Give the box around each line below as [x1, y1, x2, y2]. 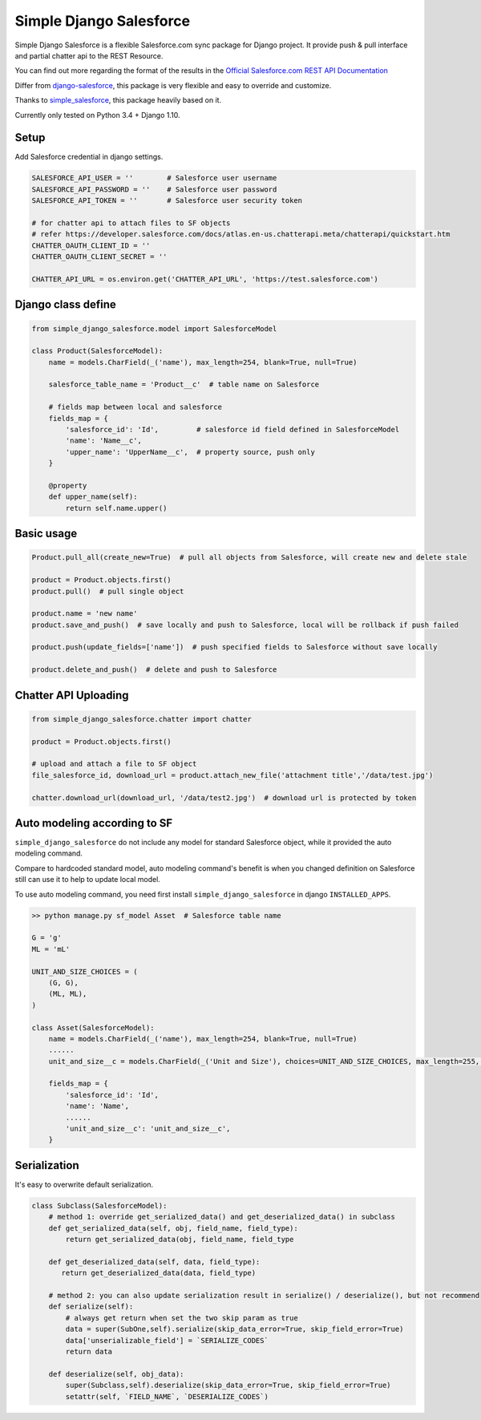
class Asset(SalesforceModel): [31, 1023, 156, 1032]
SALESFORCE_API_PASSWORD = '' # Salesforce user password [31, 184, 277, 194]
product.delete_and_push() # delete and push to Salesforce [31, 665, 277, 674]
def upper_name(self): [48, 492, 138, 501]
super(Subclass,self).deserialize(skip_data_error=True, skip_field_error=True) [65, 1381, 392, 1390]
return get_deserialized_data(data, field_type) [61, 1268, 257, 1278]
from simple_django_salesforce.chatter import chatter [31, 714, 252, 723]
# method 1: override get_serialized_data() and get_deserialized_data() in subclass [48, 1212, 396, 1222]
